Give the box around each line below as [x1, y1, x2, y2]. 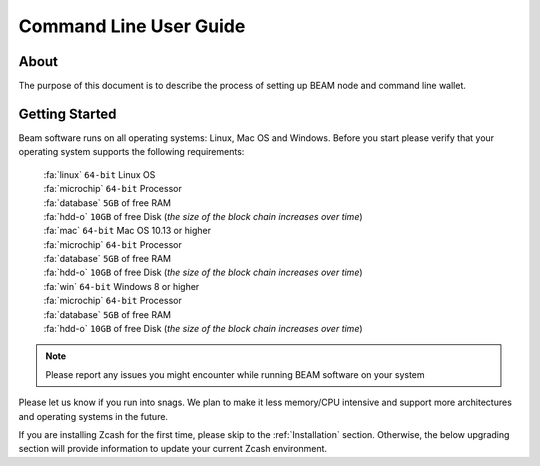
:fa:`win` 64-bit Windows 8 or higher [43, 280, 200, 292]
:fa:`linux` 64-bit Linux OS [43, 168, 156, 180]
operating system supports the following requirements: [18, 146, 245, 158]
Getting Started [18, 105, 117, 122]
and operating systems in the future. [18, 410, 169, 422]
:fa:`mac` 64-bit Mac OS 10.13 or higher [43, 225, 212, 237]
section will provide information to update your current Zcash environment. [18, 443, 328, 455]
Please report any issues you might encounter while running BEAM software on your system [45, 368, 425, 380]
